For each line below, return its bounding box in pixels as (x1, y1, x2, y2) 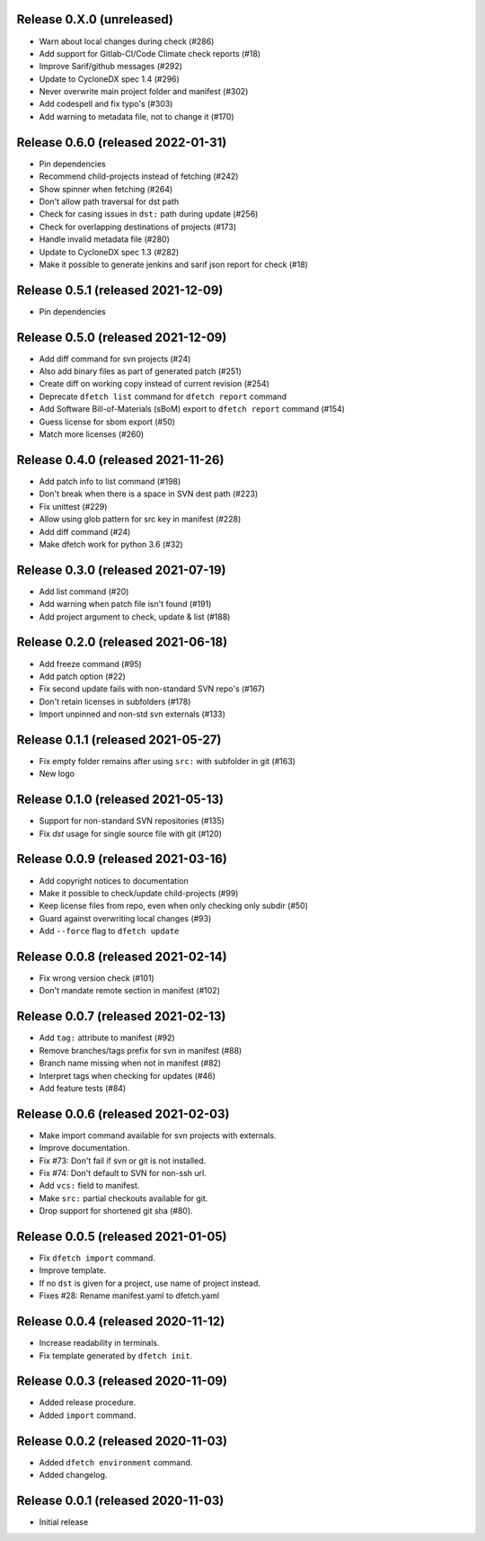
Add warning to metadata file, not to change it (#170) (39, 111, 234, 121)
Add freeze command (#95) (39, 658, 143, 669)
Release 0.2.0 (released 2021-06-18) (16, 635, 228, 650)
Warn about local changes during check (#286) (39, 36, 215, 47)
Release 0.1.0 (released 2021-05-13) (16, 792, 225, 807)
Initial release (39, 1517, 89, 1528)
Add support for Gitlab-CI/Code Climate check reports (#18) (39, 48, 260, 58)
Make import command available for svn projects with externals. (39, 1129, 277, 1141)
